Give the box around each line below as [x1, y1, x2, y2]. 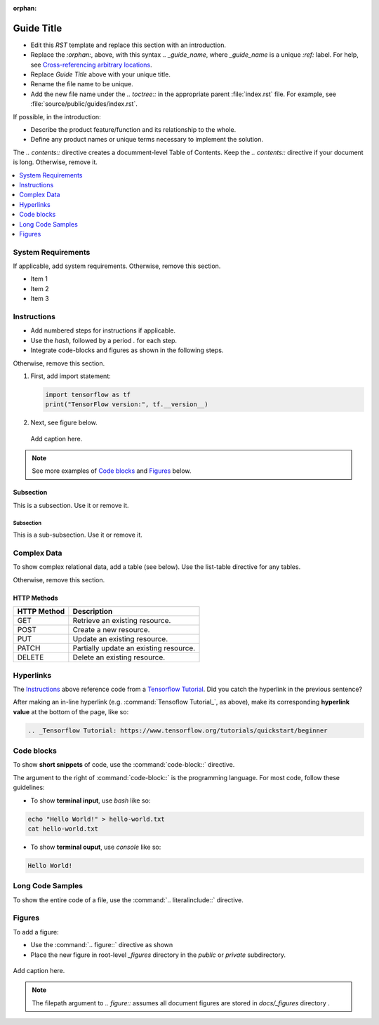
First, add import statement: [30, 372, 112, 380]
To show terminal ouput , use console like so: [30, 843, 161, 851]
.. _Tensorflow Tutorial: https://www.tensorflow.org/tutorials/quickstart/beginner [27, 726, 328, 735]
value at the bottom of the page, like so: [13, 707, 129, 716]
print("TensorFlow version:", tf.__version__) [45, 401, 208, 408]
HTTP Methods [13, 594, 59, 602]
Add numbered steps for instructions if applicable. [30, 326, 175, 335]
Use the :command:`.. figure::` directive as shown [30, 941, 173, 949]
